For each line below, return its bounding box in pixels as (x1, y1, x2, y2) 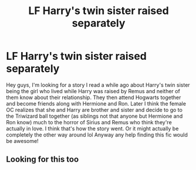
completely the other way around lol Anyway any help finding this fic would (6, 131, 188, 138)
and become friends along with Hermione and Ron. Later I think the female (6, 100, 187, 107)
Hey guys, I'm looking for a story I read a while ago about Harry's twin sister (6, 81, 190, 89)
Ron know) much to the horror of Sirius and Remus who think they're (6, 118, 172, 125)
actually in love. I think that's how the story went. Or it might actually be (6, 125, 179, 132)
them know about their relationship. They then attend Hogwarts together (6, 94, 181, 101)
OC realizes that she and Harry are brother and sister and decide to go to (6, 106, 183, 113)
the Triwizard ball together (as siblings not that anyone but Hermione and (6, 113, 183, 120)
